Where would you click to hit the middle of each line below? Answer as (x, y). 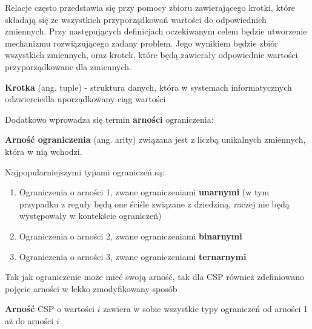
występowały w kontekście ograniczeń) (90, 216)
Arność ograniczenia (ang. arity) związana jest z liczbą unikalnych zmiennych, (155, 139)
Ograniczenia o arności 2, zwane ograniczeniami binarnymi (131, 236)
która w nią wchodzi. (44, 151)
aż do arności (29, 320)
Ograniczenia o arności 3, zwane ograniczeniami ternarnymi (133, 256)
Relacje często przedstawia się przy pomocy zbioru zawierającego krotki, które (150, 7)
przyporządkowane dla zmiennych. (68, 66)
